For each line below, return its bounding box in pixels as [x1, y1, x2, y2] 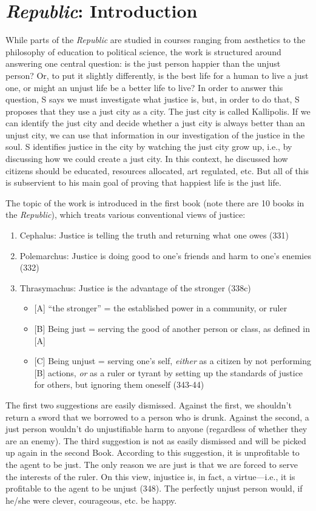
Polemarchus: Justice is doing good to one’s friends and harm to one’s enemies [19, 249, 311, 262]
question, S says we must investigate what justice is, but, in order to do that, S [5, 93, 300, 106]
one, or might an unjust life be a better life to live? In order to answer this [5, 81, 283, 93]
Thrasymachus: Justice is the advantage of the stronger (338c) [19, 281, 251, 294]
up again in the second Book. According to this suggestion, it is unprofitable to [5, 446, 300, 459]
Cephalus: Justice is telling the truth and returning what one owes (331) [19, 229, 289, 242]
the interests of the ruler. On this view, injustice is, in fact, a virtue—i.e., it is [5, 470, 295, 482]
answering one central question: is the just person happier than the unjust [5, 57, 281, 70]
